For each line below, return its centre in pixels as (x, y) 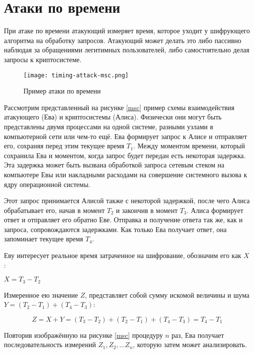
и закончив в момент (147, 210)
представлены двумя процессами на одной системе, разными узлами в (109, 126)
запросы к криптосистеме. (43, 59)
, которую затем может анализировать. (190, 344)
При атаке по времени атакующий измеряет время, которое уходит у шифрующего (127, 31)
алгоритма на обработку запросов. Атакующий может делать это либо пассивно (123, 40)
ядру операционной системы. (47, 184)
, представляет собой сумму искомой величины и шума (167, 294)
